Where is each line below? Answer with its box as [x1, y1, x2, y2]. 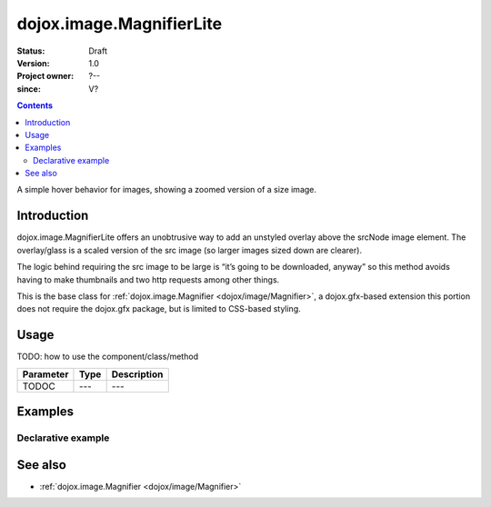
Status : [16, 45, 45, 56]
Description [111, 368, 164, 381]
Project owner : [16, 71, 75, 82]
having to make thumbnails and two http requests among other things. [16, 273, 280, 285]
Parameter [22, 368, 69, 381]
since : [16, 83, 41, 94]
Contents [16, 100, 54, 111]
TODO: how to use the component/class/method [16, 351, 199, 363]
